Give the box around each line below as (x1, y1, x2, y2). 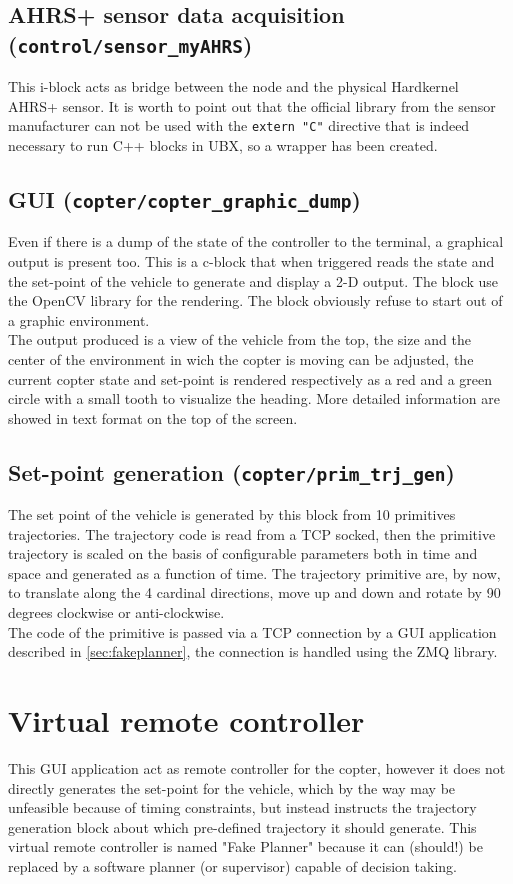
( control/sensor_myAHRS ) (8, 28, 253, 59)
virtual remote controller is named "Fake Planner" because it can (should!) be (8, 836, 483, 857)
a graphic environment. (8, 309, 150, 330)
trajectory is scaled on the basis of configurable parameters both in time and (8, 543, 478, 564)
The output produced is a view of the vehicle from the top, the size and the (8, 329, 471, 350)
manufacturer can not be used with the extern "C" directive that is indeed (8, 115, 470, 136)
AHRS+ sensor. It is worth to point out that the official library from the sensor (8, 95, 496, 116)
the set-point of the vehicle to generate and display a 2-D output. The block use (8, 270, 499, 291)
